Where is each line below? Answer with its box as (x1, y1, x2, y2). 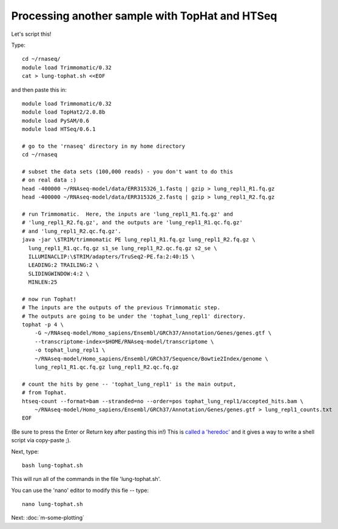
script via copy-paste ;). (11, 437, 71, 444)
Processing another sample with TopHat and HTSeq (11, 9, 277, 22)
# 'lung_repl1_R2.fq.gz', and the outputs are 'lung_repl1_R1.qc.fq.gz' (22, 219, 243, 226)
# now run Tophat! (22, 295, 77, 302)
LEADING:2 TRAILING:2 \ (28, 262, 100, 268)
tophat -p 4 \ (22, 321, 64, 328)
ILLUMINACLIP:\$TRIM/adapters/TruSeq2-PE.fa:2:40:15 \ (28, 253, 195, 260)
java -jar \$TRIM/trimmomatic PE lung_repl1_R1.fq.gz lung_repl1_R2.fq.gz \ (22, 236, 256, 243)
